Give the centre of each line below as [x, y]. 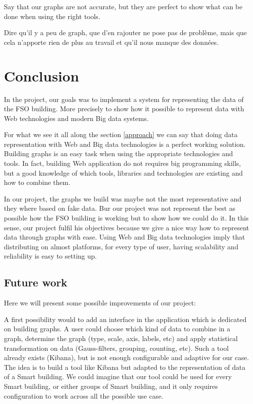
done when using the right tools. [52, 16]
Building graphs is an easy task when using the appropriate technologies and [118, 153]
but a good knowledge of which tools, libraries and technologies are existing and [124, 172]
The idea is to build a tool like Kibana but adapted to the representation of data [125, 367]
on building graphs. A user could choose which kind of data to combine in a [117, 329]
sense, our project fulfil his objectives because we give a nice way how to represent [126, 227]
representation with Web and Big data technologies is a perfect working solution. [125, 144]
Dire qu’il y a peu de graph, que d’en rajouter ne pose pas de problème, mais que [126, 32]
